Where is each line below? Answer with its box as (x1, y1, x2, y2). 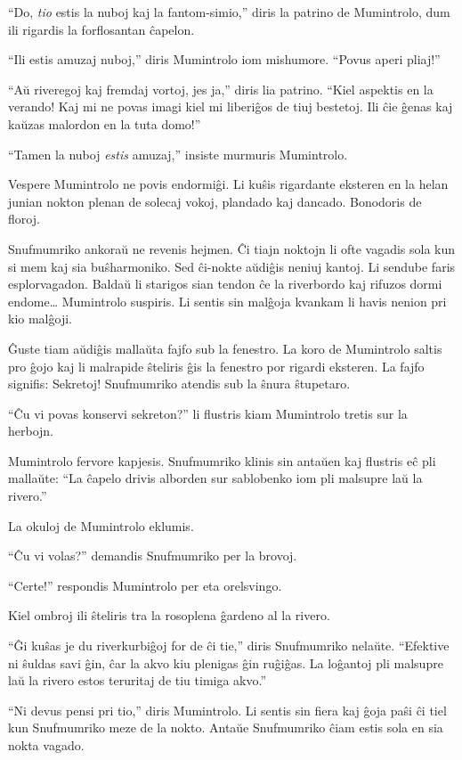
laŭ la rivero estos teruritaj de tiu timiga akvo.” (8, 671, 267, 690)
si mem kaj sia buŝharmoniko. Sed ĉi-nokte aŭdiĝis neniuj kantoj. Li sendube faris (8, 257, 456, 275)
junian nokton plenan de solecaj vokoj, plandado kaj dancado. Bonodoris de (8, 192, 422, 210)
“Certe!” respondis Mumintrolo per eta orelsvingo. (8, 576, 282, 594)
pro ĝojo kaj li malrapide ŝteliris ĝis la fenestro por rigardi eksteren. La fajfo (8, 356, 425, 375)
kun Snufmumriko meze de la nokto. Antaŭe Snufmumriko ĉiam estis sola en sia (8, 718, 443, 737)
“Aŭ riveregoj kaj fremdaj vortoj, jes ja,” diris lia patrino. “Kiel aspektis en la (8, 79, 434, 98)
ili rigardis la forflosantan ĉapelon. (8, 20, 195, 38)
